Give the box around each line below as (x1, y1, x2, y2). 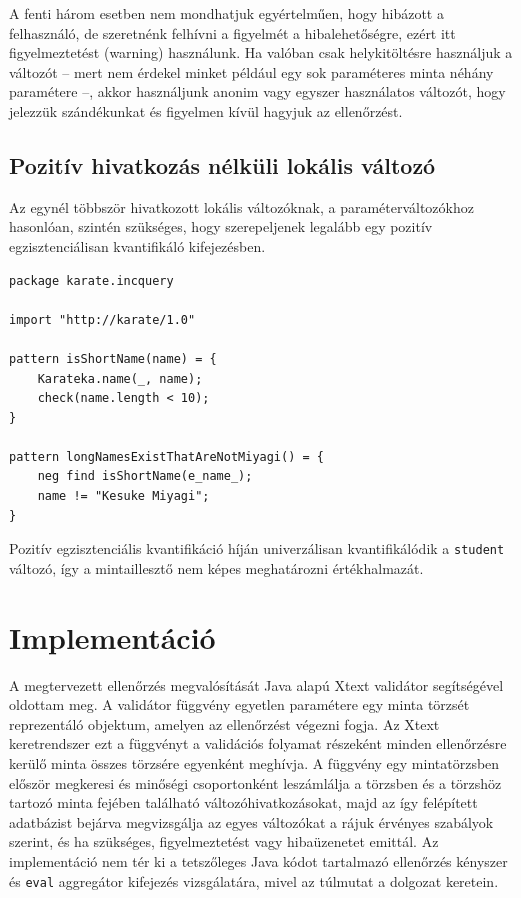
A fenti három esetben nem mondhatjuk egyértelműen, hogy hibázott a (9, 3, 444, 23)
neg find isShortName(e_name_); (37, 469, 253, 484)
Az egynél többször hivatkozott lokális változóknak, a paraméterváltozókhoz (9, 196, 474, 217)
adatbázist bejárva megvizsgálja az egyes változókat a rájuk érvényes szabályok (9, 811, 494, 832)
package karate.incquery (9, 273, 174, 288)
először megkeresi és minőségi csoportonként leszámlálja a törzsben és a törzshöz (9, 772, 502, 793)
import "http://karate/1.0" (9, 312, 196, 327)
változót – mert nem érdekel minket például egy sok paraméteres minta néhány (9, 61, 494, 82)
